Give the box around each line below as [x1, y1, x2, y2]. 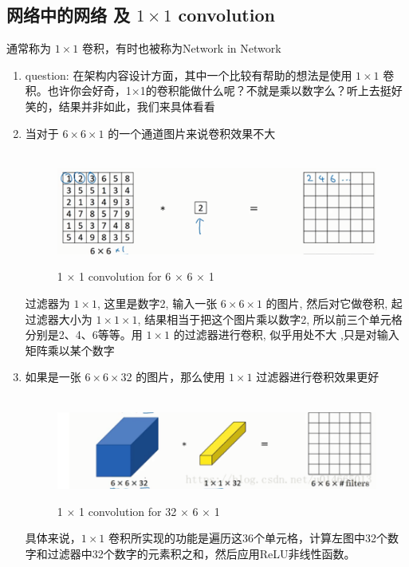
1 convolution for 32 [79, 502, 177, 519]
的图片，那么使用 [136, 368, 226, 385]
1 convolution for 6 [79, 268, 171, 285]
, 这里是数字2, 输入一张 [97, 294, 218, 311]
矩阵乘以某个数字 [25, 341, 115, 358]
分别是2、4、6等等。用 [25, 326, 143, 343]
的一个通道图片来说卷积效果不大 [108, 124, 276, 141]
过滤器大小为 [25, 310, 92, 327]
